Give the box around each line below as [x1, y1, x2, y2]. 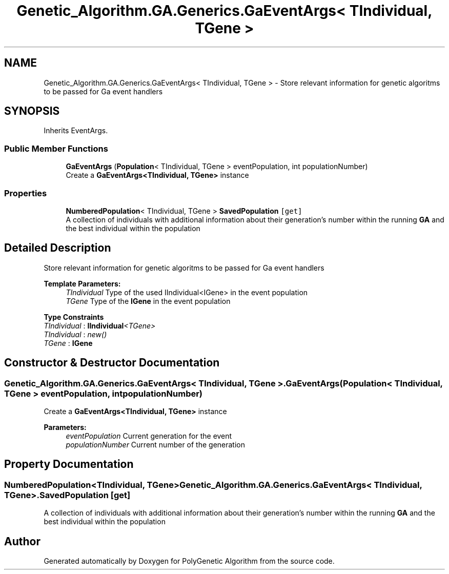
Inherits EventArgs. [44, 126, 108, 135]
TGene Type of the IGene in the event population [66, 296, 231, 305]
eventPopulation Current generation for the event [66, 432, 232, 440]
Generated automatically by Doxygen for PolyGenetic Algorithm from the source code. [44, 557, 335, 566]
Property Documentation [4, 458, 134, 471]
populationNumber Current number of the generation [66, 440, 246, 449]
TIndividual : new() [44, 330, 107, 339]
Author [4, 535, 40, 548]
